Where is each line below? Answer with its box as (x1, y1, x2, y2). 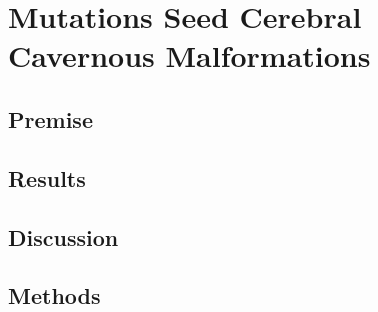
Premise (8, 103, 93, 134)
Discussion (8, 221, 119, 252)
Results (8, 162, 86, 193)
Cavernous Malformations (8, 35, 371, 76)
